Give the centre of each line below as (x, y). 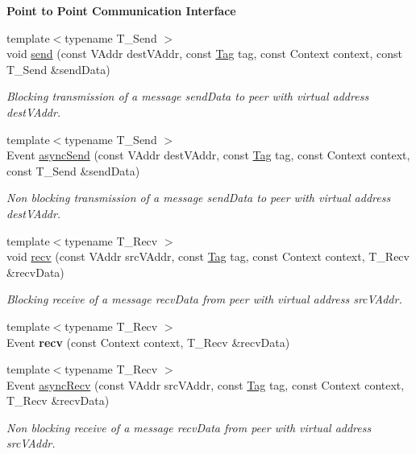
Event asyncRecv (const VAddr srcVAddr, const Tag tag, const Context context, (206, 384)
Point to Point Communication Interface (121, 10)
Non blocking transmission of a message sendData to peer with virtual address (199, 198)
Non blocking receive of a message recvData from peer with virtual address (189, 427)
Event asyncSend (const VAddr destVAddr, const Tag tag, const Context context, (208, 155)
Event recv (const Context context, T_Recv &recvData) (148, 342)
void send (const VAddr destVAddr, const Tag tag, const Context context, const (204, 54)
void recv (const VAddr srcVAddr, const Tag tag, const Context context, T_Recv (208, 256)
